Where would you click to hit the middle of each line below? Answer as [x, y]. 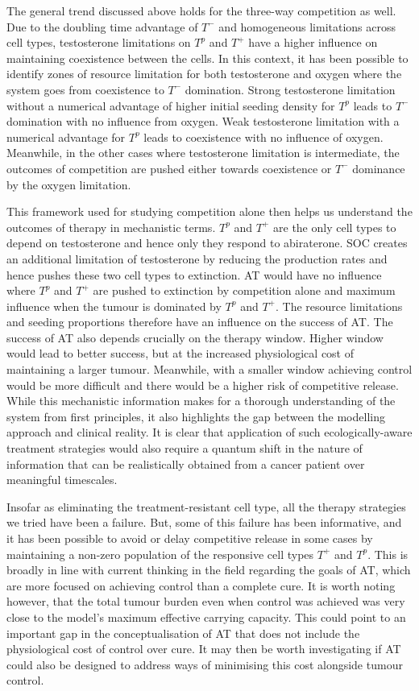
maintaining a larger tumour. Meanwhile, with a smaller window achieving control [209, 369]
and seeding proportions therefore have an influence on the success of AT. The [200, 322]
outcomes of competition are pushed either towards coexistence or [169, 168]
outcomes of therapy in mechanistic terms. [111, 227]
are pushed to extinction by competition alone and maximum [244, 290]
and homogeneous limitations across [307, 26]
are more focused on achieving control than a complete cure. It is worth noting [201, 585]
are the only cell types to [335, 227]
